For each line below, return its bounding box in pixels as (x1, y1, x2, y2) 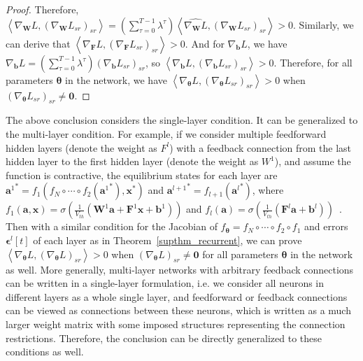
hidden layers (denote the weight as (6, 140, 157, 155)
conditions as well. (6, 344, 84, 359)
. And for (185, 36, 225, 50)
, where (252, 183, 284, 197)
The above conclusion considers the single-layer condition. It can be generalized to (6, 113, 358, 127)
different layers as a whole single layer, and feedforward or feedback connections (6, 289, 348, 304)
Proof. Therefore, (6, 2, 79, 16)
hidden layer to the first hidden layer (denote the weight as (6, 154, 259, 169)
